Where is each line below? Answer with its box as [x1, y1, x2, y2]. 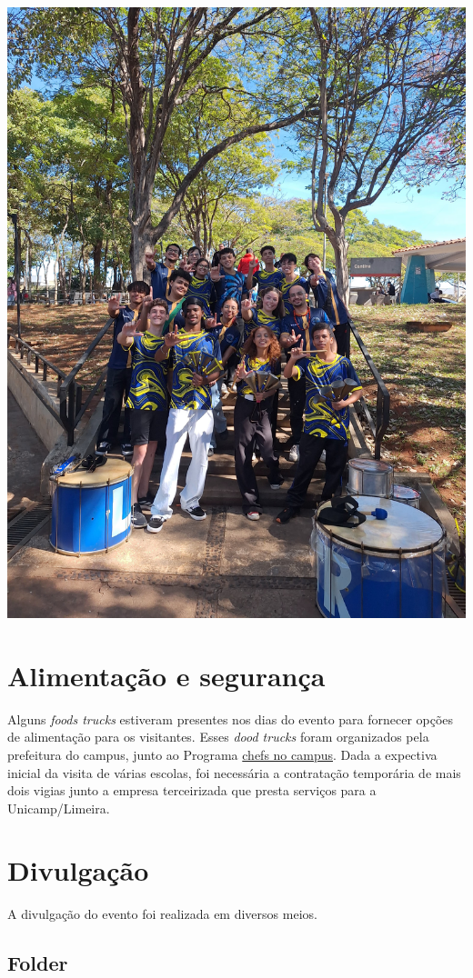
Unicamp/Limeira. [7, 798, 110, 817]
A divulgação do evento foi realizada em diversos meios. [7, 904, 317, 923]
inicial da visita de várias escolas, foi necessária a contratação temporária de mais [7, 763, 461, 782]
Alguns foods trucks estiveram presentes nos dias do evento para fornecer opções [7, 709, 454, 728]
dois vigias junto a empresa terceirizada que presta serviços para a [7, 781, 377, 800]
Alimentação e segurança [7, 656, 326, 694]
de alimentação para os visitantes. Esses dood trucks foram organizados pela [7, 727, 429, 746]
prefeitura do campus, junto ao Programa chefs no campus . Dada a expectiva [7, 744, 438, 763]
